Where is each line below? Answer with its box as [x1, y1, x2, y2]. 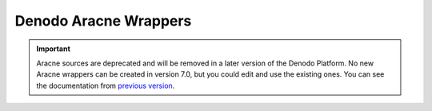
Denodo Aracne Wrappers [14, 12, 192, 30]
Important [36, 44, 71, 54]
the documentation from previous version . [36, 81, 175, 90]
